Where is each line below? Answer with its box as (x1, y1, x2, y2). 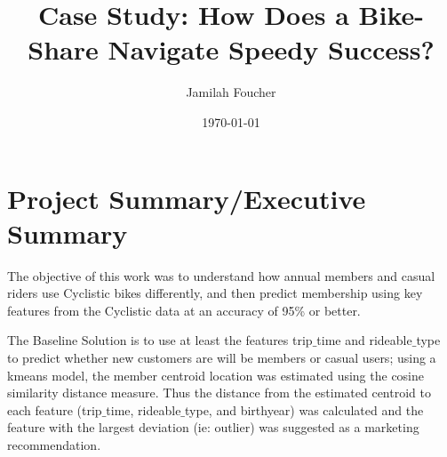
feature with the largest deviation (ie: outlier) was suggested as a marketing (7, 418, 419, 437)
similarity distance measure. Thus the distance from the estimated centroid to (7, 383, 431, 402)
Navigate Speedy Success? (108, 31, 435, 68)
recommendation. (7, 435, 101, 453)
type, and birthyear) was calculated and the (185, 400, 424, 419)
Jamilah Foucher (186, 83, 276, 101)
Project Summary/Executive (7, 180, 366, 216)
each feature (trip (7, 400, 102, 419)
